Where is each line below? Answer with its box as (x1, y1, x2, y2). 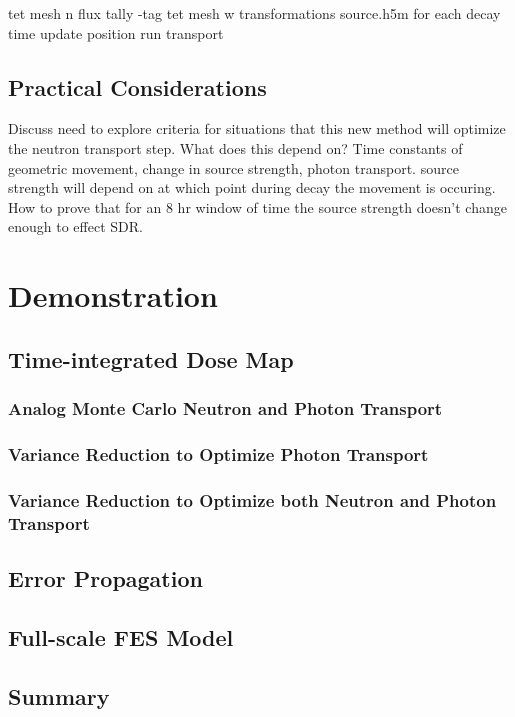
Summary (8, 680, 110, 711)
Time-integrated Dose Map (8, 343, 294, 374)
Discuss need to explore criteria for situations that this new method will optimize (8, 118, 506, 139)
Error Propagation (8, 562, 203, 593)
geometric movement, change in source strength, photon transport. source (8, 157, 459, 178)
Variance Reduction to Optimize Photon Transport (8, 441, 429, 466)
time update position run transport (8, 22, 224, 43)
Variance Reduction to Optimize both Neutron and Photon (8, 487, 497, 512)
